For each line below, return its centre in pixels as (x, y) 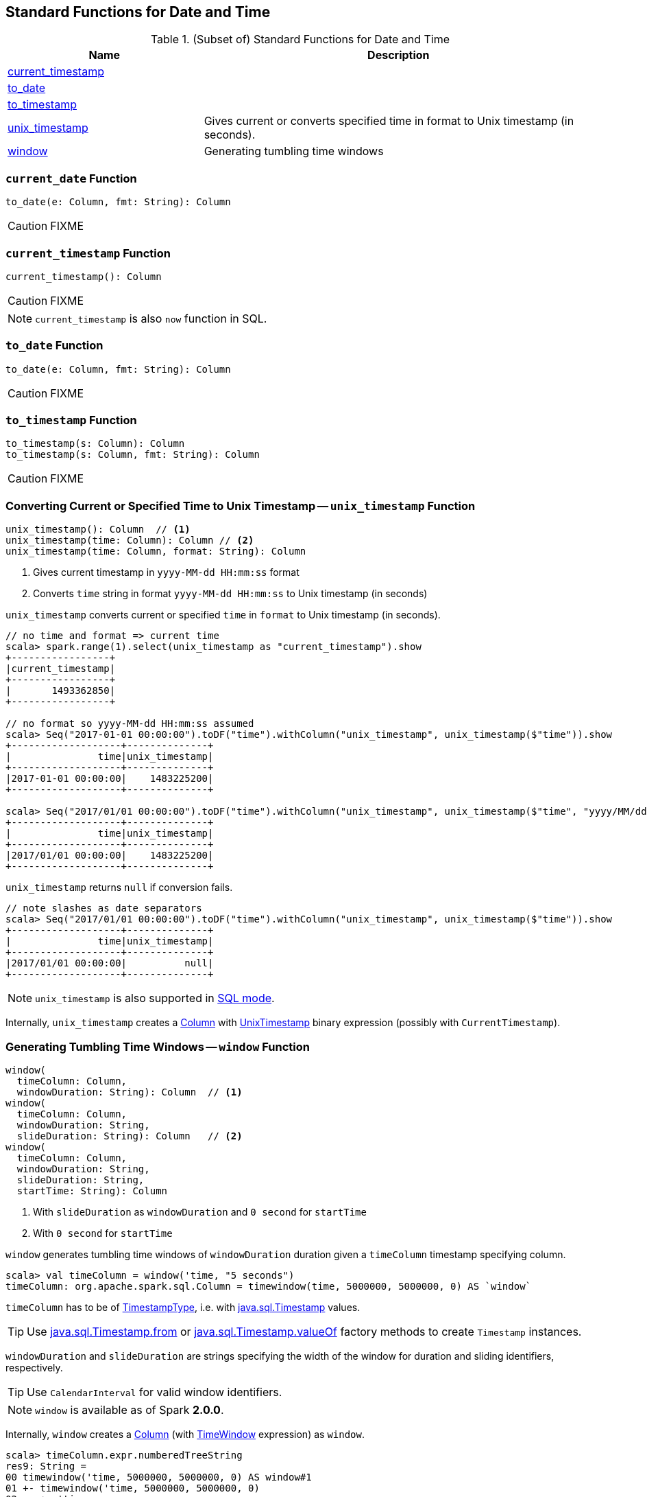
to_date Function (54, 346)
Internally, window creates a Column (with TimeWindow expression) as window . (185, 1434)
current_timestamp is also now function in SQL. (151, 318)
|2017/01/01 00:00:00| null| (110, 963)
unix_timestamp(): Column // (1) (98, 530)
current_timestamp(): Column (84, 276)
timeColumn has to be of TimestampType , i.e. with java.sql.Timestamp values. (183, 1307)
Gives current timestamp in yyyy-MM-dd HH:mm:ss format (166, 572)
